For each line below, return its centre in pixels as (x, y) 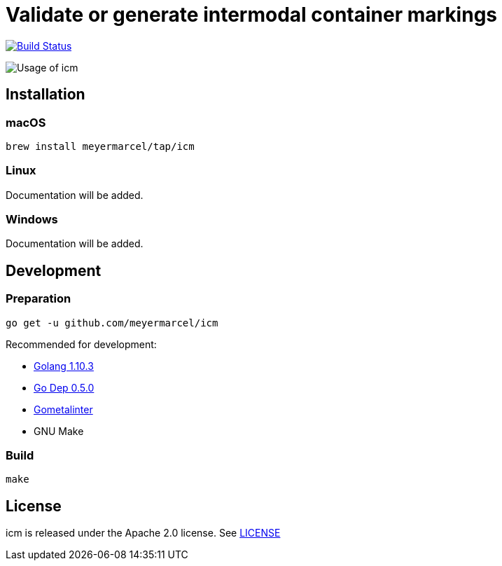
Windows (32, 220)
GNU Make (59, 431)
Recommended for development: (81, 344)
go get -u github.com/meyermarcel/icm (112, 323)
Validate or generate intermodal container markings (252, 15)
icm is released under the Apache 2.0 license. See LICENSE (143, 533)
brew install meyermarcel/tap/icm (100, 146)
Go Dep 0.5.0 (64, 387)
